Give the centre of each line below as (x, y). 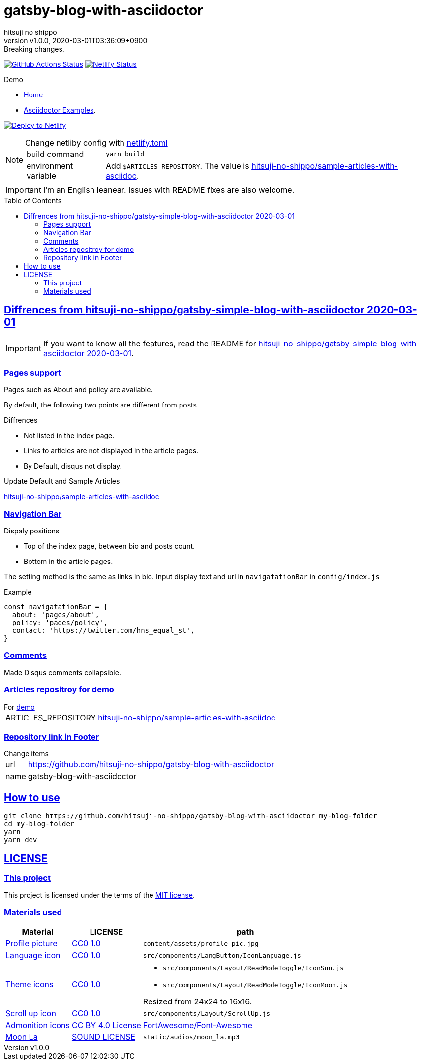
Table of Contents (33, 200)
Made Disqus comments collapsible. (62, 672)
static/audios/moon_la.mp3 (191, 1037)
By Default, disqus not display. (73, 466)
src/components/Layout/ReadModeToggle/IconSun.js (253, 968)
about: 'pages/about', (56, 615)
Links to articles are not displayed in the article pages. (111, 451)
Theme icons (30, 985)
